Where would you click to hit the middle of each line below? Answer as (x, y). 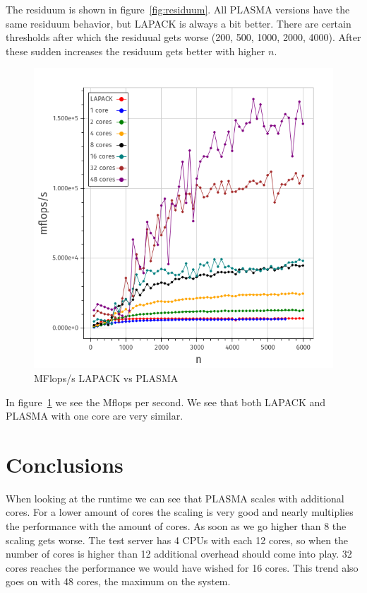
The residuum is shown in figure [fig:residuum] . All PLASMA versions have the (178, 9)
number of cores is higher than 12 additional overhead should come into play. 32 (179, 554)
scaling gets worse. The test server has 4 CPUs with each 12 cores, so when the (177, 540)
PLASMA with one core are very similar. (95, 416)
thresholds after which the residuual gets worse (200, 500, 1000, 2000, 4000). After (183, 37)
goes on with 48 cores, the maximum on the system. (118, 581)
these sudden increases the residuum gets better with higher (136, 51)
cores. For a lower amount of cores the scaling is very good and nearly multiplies (180, 512)
